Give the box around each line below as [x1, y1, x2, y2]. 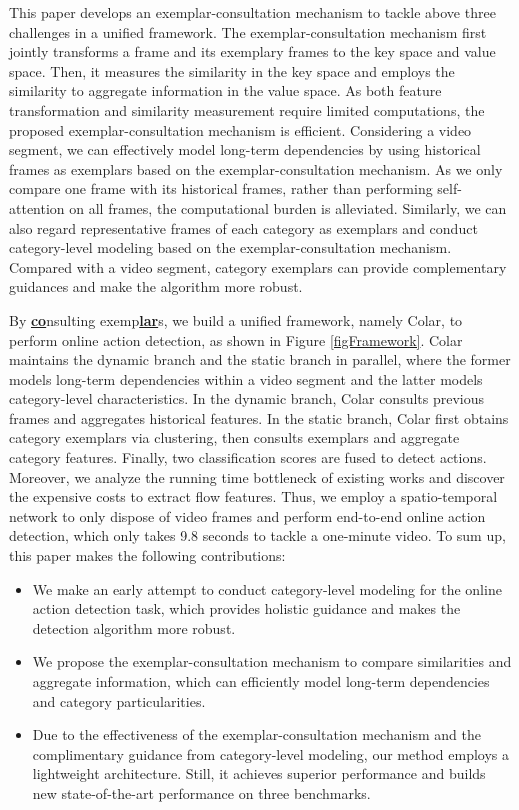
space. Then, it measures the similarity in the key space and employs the [9, 60, 455, 81]
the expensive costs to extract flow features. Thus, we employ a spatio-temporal [9, 486, 498, 507]
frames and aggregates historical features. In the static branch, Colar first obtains [9, 407, 509, 428]
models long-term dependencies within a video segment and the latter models [9, 368, 483, 389]
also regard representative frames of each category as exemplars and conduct [9, 217, 478, 238]
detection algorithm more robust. [32, 617, 236, 638]
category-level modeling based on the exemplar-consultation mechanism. [9, 237, 452, 258]
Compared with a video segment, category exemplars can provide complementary [9, 256, 507, 277]
